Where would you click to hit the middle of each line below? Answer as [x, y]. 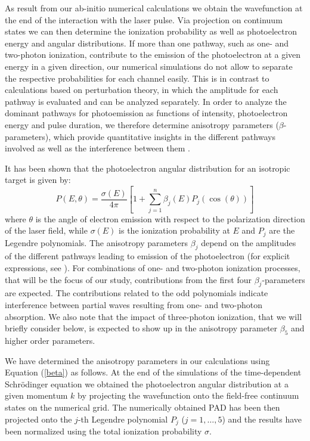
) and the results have [262, 419]
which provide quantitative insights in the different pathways [164, 136]
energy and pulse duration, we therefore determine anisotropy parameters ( [142, 124]
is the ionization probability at [174, 230]
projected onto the [38, 419]
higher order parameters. [50, 340]
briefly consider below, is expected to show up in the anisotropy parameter [141, 328]
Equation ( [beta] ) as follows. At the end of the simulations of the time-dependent [153, 372]
